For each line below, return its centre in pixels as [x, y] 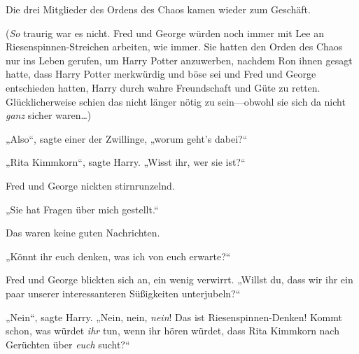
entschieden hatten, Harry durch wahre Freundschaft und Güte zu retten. [163, 87]
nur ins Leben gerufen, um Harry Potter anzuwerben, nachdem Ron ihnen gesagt [179, 60]
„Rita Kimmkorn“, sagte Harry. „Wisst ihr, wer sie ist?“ [126, 162]
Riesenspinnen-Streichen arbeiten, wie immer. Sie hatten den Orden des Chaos [174, 47]
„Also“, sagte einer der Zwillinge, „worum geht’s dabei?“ [127, 138]
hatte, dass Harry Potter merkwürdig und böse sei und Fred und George [161, 74]
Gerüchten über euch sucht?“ [68, 344]
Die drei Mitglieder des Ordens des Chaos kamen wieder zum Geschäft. [158, 9]
